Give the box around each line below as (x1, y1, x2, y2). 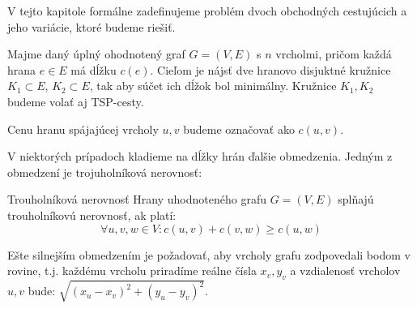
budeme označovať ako (183, 120, 295, 137)
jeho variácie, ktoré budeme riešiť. (7, 18, 176, 35)
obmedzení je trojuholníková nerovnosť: (7, 163, 202, 180)
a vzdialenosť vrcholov (290, 262, 401, 279)
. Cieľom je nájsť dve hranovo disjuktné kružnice (150, 61, 391, 78)
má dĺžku (70, 61, 117, 78)
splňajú (338, 191, 374, 208)
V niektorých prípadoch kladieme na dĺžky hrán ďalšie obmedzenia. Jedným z (7, 148, 393, 165)
